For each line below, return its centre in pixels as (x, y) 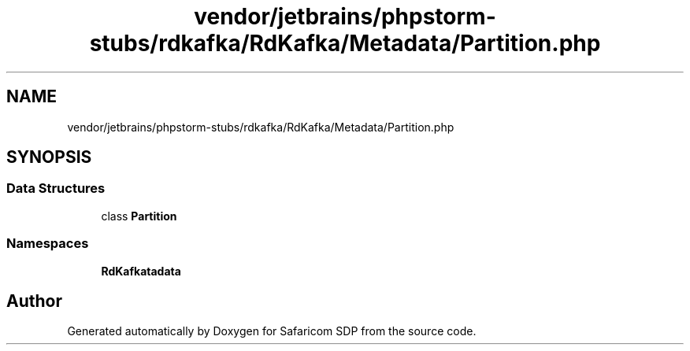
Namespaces (48, 244)
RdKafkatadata (141, 271)
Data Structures (56, 188)
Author (34, 301)
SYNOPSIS (49, 157)
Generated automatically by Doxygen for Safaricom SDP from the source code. (272, 331)
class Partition (139, 216)
